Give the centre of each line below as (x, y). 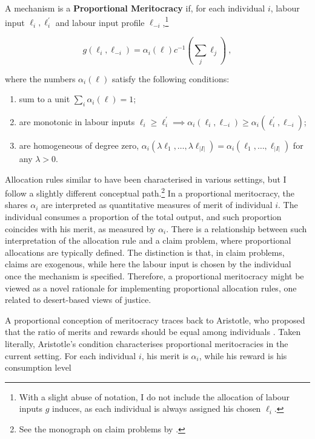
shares (16, 205)
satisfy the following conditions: (171, 78)
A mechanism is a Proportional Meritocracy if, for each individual (135, 8)
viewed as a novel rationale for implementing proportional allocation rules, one (151, 288)
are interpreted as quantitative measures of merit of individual (157, 205)
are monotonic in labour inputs (77, 121)
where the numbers (40, 78)
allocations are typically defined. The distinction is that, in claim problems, (145, 252)
